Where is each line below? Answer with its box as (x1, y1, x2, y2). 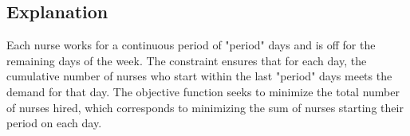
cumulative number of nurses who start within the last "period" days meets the (6, 68, 392, 84)
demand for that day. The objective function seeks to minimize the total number (6, 83, 400, 99)
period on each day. (6, 115, 102, 131)
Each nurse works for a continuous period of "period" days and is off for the (6, 37, 376, 53)
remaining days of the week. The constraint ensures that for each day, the (6, 52, 367, 68)
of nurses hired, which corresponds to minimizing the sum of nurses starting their (6, 99, 404, 115)
